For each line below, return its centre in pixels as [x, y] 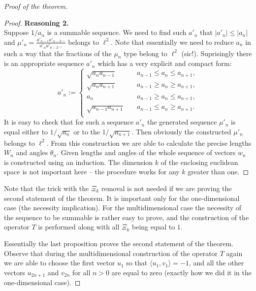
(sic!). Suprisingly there [217, 53]
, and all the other [216, 263]
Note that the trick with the [47, 188]
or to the [87, 131]
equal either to [26, 131]
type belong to [145, 53]
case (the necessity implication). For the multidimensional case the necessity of [123, 208]
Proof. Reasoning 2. [36, 22]
